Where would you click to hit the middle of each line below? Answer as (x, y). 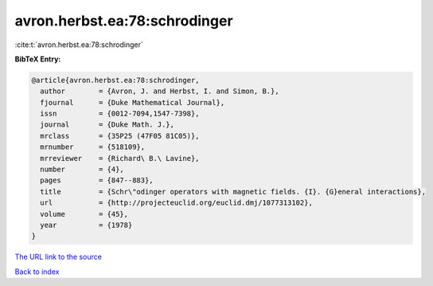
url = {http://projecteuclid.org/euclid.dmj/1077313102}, (177, 203)
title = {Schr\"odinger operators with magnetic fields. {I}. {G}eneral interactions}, (233, 192)
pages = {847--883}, (97, 180)
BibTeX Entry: (38, 59)
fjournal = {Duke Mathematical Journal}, (133, 102)
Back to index (37, 272)
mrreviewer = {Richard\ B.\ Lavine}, (120, 158)
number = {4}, (82, 170)
